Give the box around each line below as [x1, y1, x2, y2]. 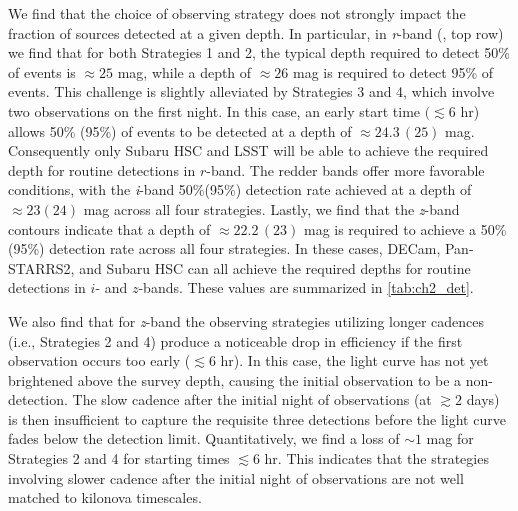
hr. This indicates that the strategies [264, 448, 489, 469]
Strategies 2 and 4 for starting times [8, 448, 230, 469]
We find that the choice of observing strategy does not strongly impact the [8, 3, 466, 23]
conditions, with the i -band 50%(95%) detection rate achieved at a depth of [8, 179, 472, 200]
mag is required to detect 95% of [293, 61, 494, 82]
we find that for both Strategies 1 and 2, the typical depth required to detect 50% [8, 42, 510, 63]
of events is [8, 61, 76, 82]
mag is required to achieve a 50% [303, 218, 507, 239]
